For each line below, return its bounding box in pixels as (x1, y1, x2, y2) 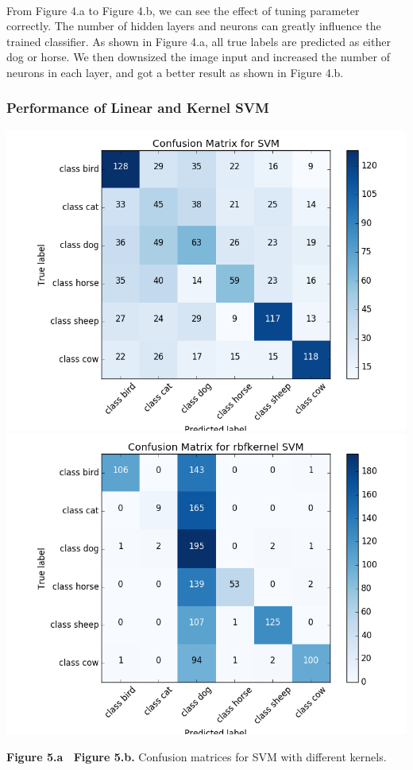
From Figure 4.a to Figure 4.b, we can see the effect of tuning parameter (6, 2, 360, 18)
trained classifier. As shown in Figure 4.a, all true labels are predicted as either (6, 33, 391, 49)
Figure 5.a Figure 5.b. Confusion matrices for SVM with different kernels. (6, 748, 387, 764)
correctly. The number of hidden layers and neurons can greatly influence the (6, 17, 381, 34)
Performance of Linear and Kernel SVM (6, 98, 269, 118)
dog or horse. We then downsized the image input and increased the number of (6, 48, 390, 65)
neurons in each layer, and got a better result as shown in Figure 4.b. (6, 64, 344, 80)
